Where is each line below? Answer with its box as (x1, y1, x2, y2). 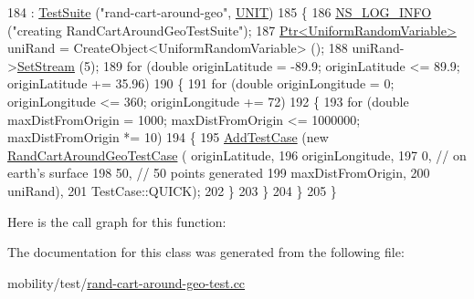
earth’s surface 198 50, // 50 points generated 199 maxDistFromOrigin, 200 (7, 163, 430, 182)
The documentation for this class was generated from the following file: (7, 242, 405, 262)
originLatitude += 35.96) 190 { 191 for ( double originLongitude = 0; (7, 74, 395, 93)
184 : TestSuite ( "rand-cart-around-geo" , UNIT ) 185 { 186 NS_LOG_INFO (7, 3, 432, 21)
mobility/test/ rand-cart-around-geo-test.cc (7, 273, 246, 292)
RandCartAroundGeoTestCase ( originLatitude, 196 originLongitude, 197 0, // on (7, 145, 467, 164)
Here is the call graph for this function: (7, 211, 226, 231)
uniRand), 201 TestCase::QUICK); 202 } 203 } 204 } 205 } (7, 180, 337, 200)
